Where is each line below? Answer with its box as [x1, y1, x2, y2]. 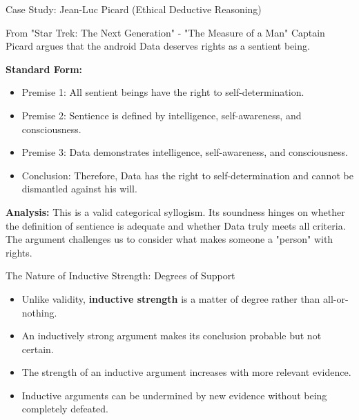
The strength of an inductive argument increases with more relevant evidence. [21, 365, 351, 379]
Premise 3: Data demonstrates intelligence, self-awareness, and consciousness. [21, 145, 348, 159]
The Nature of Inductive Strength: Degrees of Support [6, 268, 235, 283]
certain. [21, 341, 54, 356]
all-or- [323, 291, 349, 306]
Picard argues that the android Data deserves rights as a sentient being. [6, 39, 310, 53]
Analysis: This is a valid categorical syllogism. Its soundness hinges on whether [6, 204, 345, 219]
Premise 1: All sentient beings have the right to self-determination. [21, 85, 304, 99]
